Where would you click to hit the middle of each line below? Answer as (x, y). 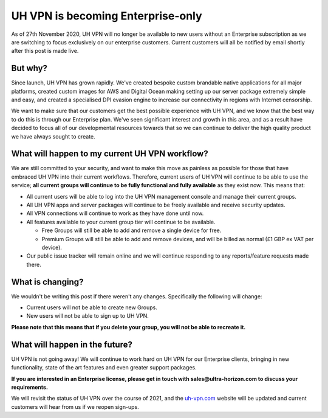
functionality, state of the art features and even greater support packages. (104, 368)
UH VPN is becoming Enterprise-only (107, 16)
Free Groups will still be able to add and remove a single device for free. (132, 230)
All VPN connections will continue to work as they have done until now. (115, 213)
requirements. (30, 387)
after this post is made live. (45, 51)
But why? (29, 68)
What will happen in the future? (72, 344)
